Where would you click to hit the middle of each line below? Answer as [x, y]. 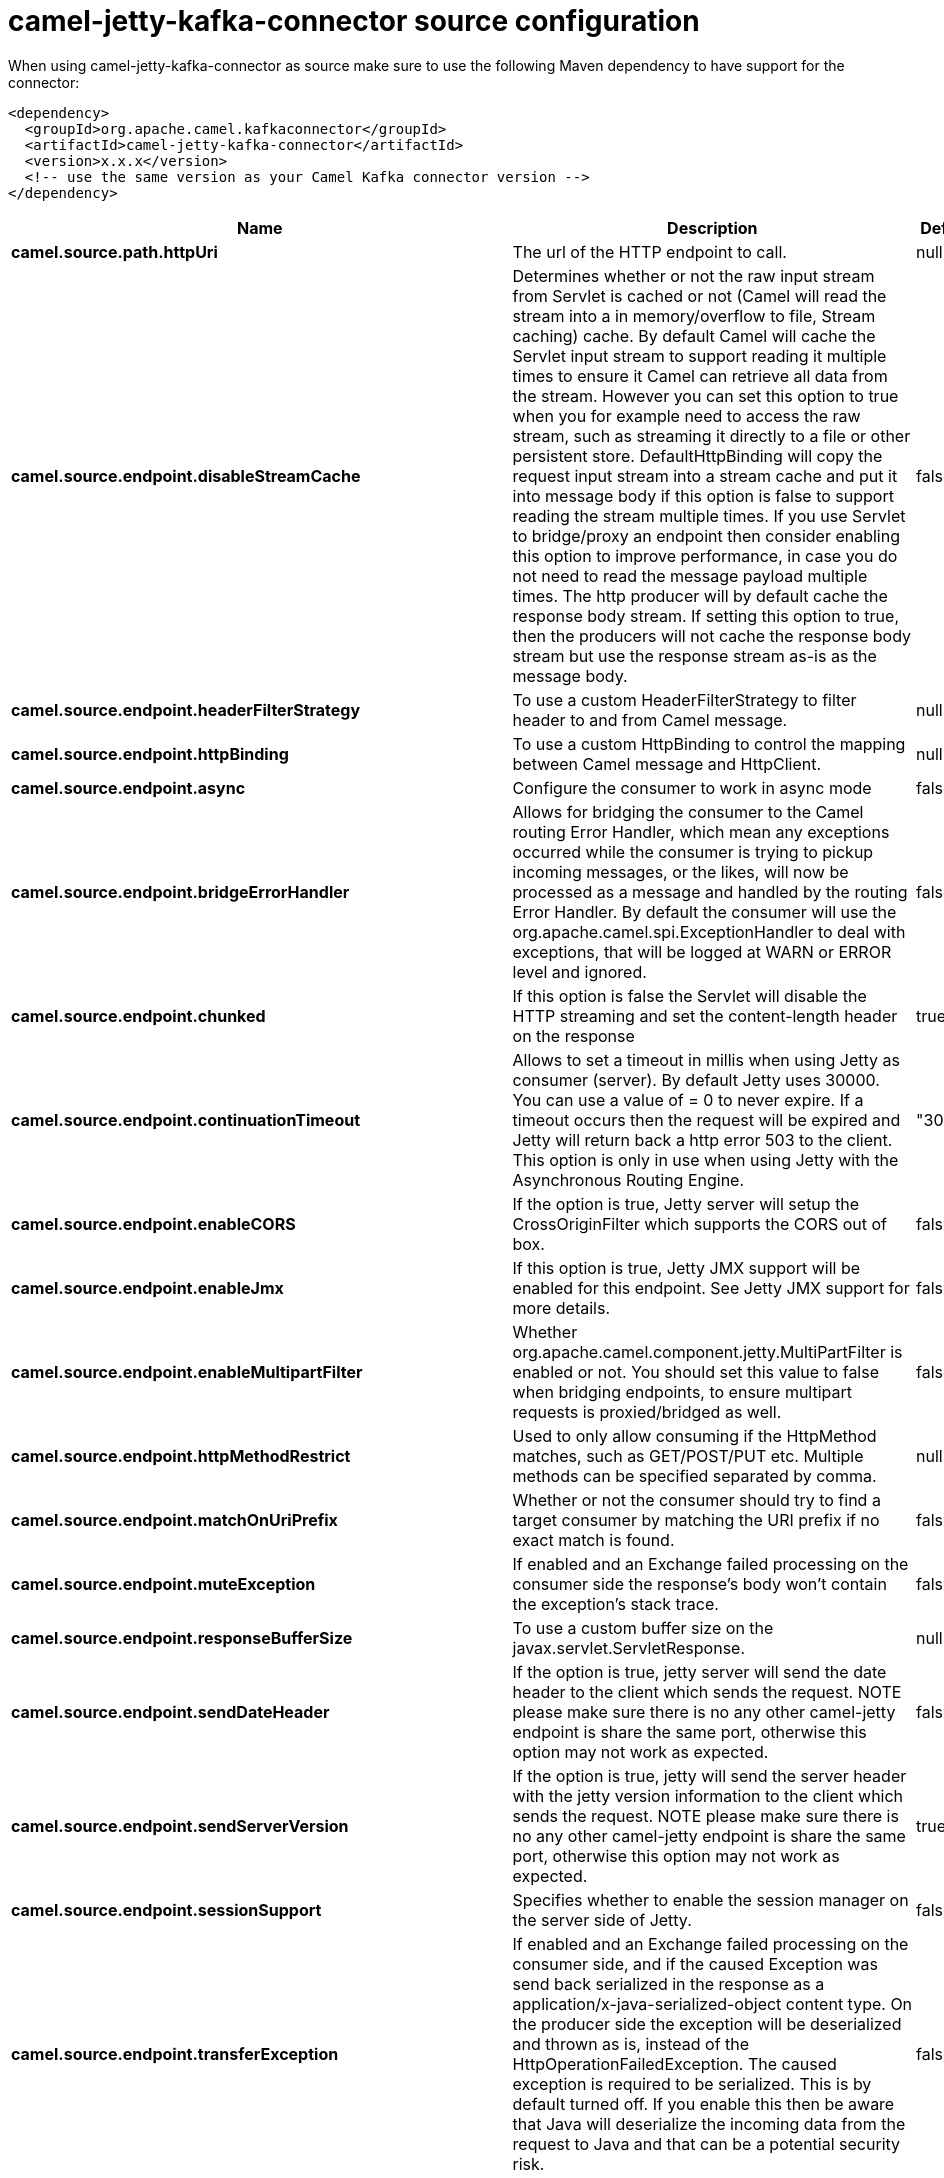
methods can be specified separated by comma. [694, 1475]
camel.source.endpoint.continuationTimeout [186, 1119]
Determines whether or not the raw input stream [693, 275]
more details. [561, 1307]
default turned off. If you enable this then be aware [703, 2103]
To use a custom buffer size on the [643, 1627]
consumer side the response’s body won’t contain [699, 1583]
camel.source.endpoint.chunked [138, 1015]
